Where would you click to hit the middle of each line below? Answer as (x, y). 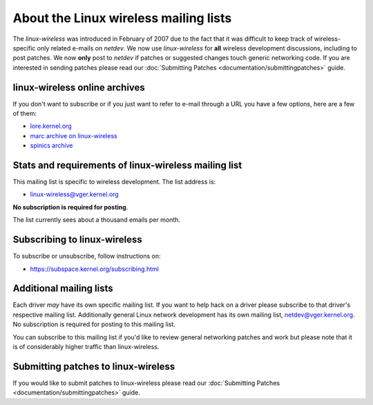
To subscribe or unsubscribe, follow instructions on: (87, 256)
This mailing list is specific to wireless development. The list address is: (114, 182)
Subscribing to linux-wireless (77, 239)
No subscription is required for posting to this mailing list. (94, 324)
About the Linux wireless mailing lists (122, 18)
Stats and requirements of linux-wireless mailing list (127, 165)
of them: (25, 113)
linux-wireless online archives (79, 87)
